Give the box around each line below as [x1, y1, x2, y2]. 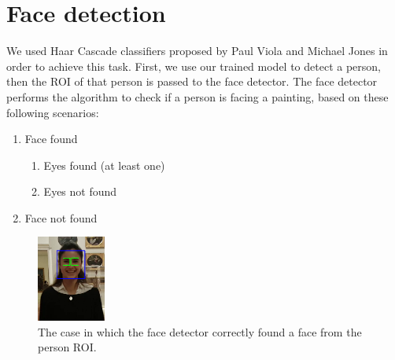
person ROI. [38, 339, 97, 355]
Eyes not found [43, 183, 117, 200]
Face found [24, 130, 78, 147]
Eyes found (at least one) [43, 156, 165, 173]
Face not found [24, 209, 98, 226]
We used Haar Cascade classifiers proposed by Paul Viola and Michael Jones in [6, 42, 388, 59]
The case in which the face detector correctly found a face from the [38, 323, 362, 340]
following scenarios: [6, 104, 99, 120]
